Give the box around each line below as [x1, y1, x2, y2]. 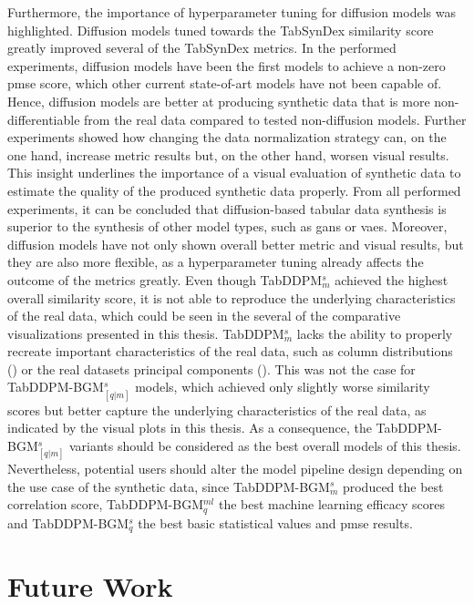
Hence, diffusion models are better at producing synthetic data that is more [7, 91, 430, 110]
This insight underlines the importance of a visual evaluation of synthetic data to [7, 163, 461, 182]
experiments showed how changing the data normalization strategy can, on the [7, 128, 447, 147]
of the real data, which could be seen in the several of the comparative [7, 306, 401, 325]
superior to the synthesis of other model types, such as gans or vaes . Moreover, [7, 217, 448, 236]
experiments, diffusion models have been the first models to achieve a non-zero [7, 56, 446, 75]
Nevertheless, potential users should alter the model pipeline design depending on [7, 458, 463, 477]
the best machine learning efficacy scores [218, 495, 445, 514]
